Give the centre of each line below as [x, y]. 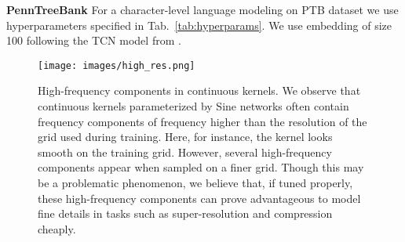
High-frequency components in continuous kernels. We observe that [199, 90]
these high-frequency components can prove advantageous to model [199, 198]
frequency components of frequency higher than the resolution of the [202, 121]
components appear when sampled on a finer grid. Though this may [201, 167]
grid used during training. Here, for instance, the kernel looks [185, 137]
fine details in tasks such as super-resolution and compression [185, 213]
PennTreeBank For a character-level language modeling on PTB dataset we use [202, 9]
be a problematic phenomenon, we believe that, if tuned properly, [195, 182]
